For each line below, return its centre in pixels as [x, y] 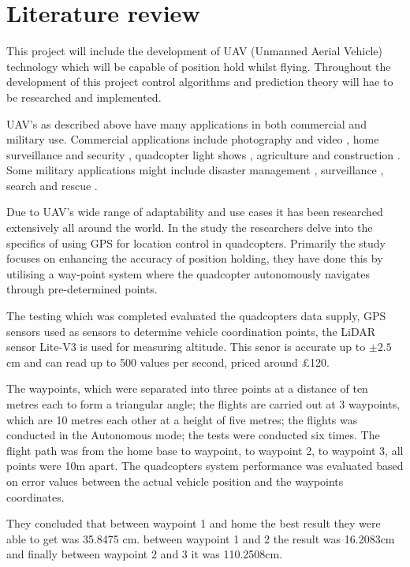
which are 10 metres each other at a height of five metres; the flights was [182, 419]
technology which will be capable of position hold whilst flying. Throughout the [199, 66]
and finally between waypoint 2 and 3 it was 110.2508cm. [145, 554]
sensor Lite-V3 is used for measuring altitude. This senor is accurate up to [186, 347]
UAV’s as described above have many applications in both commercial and [186, 123]
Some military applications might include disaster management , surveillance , [195, 170]
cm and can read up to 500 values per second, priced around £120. [168, 362]
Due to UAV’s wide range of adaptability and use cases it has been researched [195, 212]
